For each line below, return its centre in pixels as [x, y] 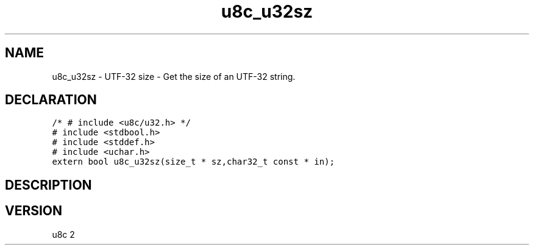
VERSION [34, 211]
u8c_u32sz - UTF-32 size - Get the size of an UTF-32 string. [174, 76]
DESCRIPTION [48, 185]
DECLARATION [51, 100]
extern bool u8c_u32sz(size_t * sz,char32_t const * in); [193, 162]
